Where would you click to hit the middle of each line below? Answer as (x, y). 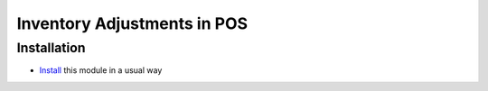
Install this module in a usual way (101, 70)
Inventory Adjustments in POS (132, 23)
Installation (51, 48)
